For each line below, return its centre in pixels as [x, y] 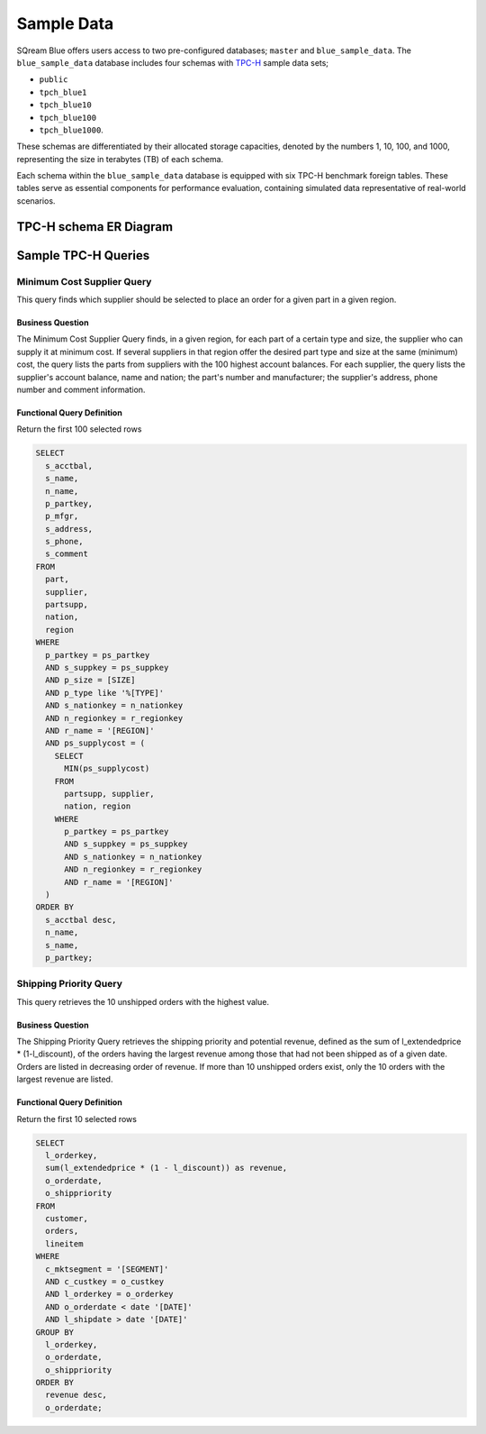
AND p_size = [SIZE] [90, 680]
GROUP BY [55, 1332]
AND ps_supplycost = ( [95, 743]
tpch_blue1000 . [71, 130]
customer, [67, 1218]
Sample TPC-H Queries [83, 256]
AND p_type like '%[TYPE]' [105, 693]
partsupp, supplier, [109, 794]
